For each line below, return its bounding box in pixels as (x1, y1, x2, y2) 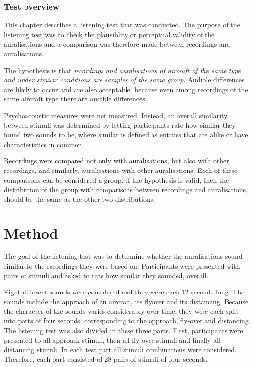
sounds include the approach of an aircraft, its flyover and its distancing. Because (4, 296, 249, 306)
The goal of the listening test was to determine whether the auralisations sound (4, 251, 243, 261)
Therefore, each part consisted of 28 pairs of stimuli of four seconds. (4, 354, 208, 364)
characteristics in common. (4, 139, 84, 149)
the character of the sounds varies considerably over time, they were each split (4, 306, 239, 316)
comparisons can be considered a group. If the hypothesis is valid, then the (4, 174, 229, 185)
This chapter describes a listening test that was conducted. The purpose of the (4, 20, 240, 30)
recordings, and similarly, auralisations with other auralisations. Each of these (4, 165, 238, 175)
